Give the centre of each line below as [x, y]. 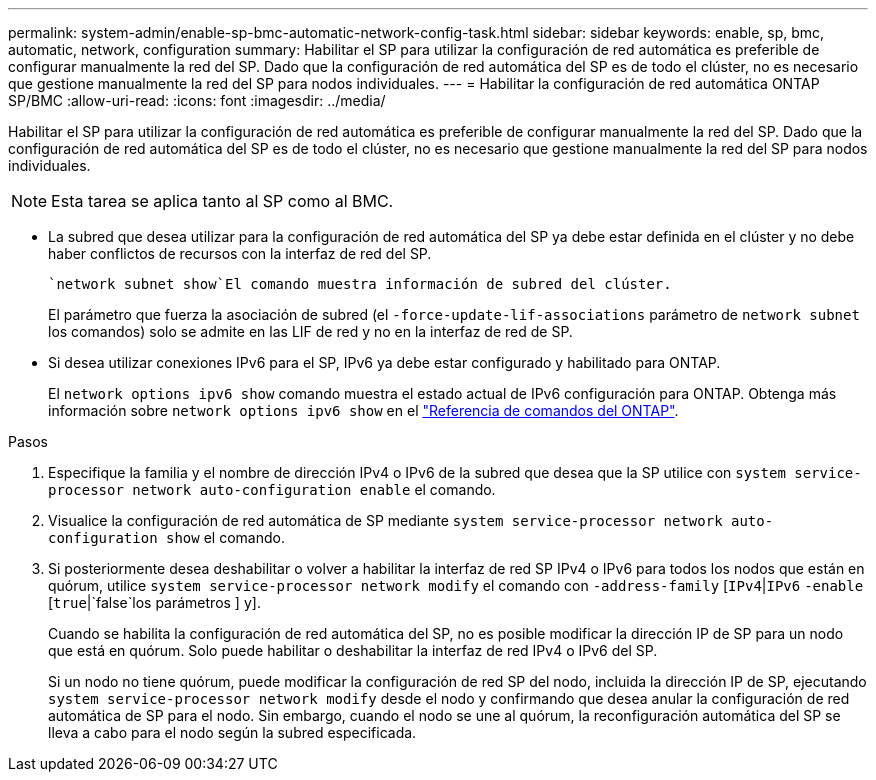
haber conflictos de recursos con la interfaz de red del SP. [240, 253]
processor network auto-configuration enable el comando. [272, 489]
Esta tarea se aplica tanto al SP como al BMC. [222, 201]
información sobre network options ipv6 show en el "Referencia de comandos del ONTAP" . [363, 410]
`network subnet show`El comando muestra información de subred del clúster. [360, 284]
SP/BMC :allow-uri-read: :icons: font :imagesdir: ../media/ [197, 100]
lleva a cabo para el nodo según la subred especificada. [232, 732]
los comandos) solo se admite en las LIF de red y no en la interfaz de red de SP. [310, 331]
